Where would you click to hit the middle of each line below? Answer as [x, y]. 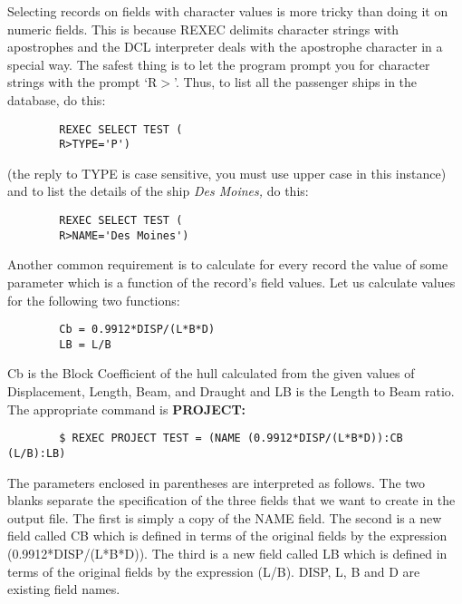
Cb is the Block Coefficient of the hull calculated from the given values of [211, 373]
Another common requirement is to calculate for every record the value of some [228, 264]
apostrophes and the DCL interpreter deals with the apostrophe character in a [225, 47]
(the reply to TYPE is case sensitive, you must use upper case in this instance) [227, 173]
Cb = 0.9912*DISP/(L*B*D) [137, 330]
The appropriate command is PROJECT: [127, 409]
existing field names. [64, 589]
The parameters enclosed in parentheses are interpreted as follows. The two [217, 482]
